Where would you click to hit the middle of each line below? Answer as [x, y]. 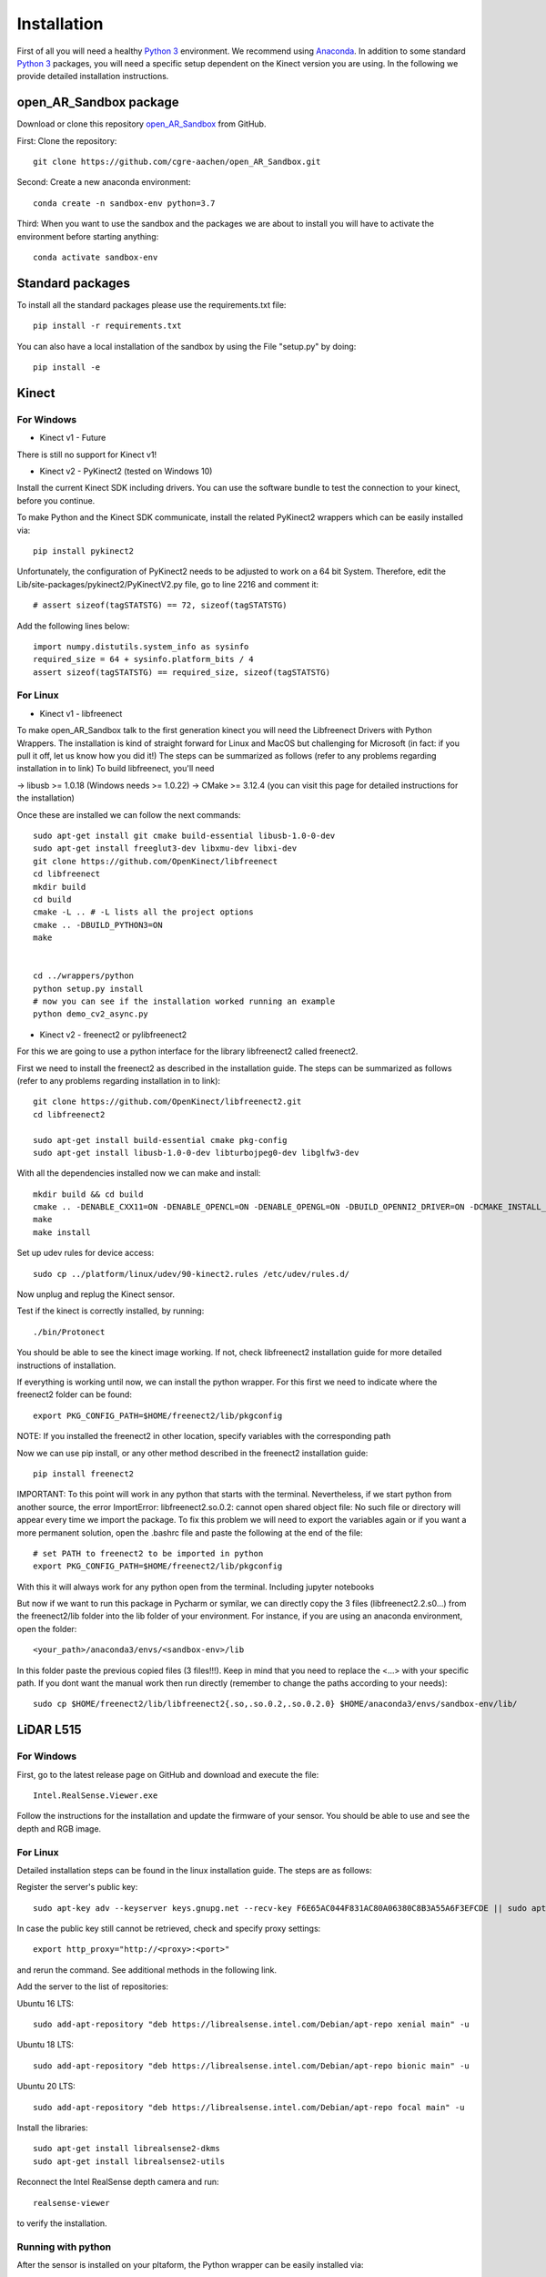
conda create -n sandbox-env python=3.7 [124, 203]
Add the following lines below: [73, 626]
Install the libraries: [52, 2128]
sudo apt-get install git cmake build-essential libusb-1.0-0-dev [184, 835]
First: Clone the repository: [67, 140]
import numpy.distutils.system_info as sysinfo [141, 646]
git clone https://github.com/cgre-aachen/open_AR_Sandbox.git [177, 162]
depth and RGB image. [59, 1828]
